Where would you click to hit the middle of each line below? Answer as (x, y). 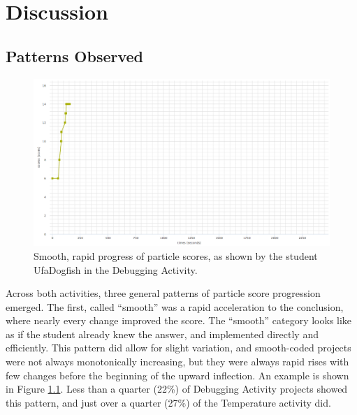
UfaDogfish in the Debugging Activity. (116, 269)
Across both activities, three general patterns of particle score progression (163, 293)
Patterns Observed (75, 56)
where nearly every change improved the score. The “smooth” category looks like (179, 320)
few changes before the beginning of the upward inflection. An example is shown (177, 375)
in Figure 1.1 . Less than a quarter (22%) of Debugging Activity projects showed (177, 389)
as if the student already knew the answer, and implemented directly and (162, 334)
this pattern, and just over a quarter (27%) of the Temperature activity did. (168, 402)
